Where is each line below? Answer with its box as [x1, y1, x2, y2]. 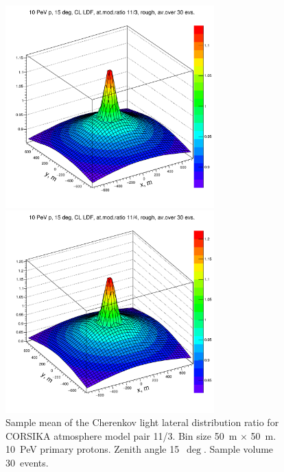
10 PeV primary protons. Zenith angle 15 [5, 442, 180, 456]
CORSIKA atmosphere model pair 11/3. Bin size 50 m [5, 428, 237, 442]
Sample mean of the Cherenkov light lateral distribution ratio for [5, 415, 279, 429]
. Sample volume [203, 442, 274, 456]
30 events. [5, 455, 49, 469]
